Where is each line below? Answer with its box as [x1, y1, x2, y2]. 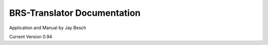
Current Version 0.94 [9, 34, 52, 40]
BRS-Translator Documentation [9, 7, 141, 18]
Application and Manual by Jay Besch [9, 25, 86, 31]
